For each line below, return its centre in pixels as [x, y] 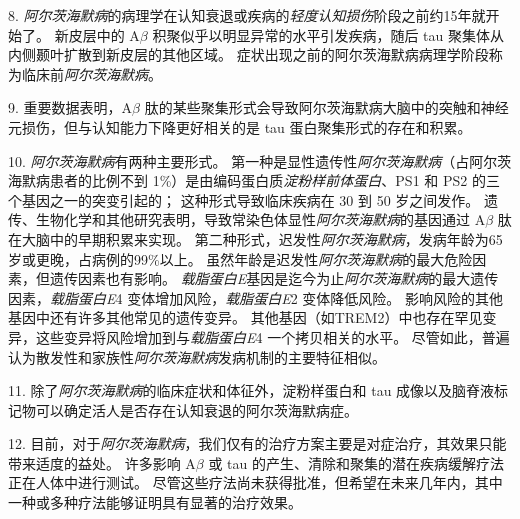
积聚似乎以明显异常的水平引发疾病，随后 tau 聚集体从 [328, 34]
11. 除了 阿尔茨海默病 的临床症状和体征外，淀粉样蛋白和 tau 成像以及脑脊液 [251, 390]
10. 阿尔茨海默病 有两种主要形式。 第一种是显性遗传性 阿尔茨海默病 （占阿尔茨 [260, 160]
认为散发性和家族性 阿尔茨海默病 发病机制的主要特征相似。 [197, 356]
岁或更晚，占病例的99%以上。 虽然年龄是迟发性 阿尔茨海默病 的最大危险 [240, 258]
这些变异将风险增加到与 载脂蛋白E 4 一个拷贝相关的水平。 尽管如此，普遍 [272, 336]
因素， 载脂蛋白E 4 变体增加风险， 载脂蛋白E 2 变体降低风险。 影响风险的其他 [255, 297]
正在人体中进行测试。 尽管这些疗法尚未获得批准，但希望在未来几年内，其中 [255, 482]
